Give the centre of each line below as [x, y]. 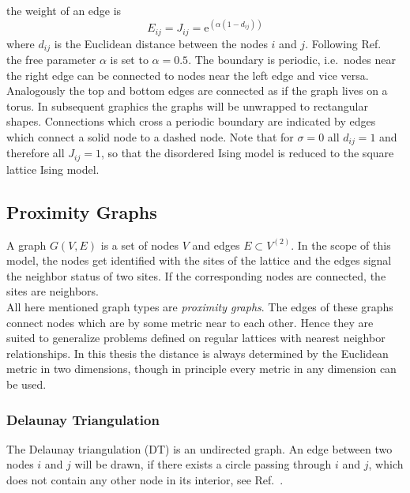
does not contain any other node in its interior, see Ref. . [145, 480]
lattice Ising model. [53, 169]
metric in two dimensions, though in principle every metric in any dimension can [201, 369]
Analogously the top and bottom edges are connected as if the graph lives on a [197, 90]
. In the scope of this [341, 245]
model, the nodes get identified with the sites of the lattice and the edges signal [199, 260]
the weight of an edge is [64, 10]
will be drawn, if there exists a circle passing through [203, 464]
